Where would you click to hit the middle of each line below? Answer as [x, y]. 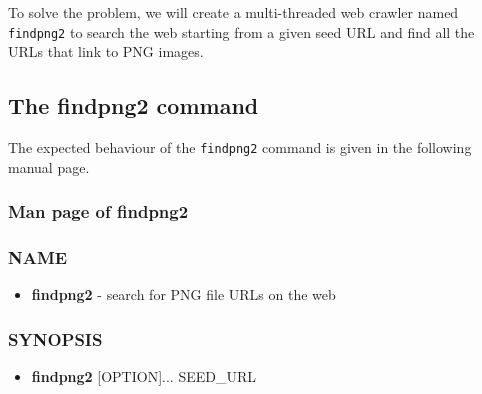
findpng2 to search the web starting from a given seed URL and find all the [241, 31]
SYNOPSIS [55, 338]
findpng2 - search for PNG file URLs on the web [183, 294]
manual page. [49, 166]
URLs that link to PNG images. [106, 51]
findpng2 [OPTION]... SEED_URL [144, 376]
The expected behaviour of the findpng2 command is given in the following [240, 147]
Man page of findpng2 [98, 211]
